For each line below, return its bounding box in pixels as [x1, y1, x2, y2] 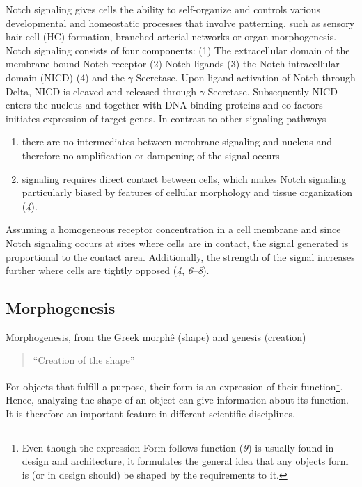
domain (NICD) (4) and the [6, 70, 125, 84]
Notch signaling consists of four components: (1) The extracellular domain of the [6, 42, 350, 57]
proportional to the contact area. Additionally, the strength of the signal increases [6, 249, 355, 264]
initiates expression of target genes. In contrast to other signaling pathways [6, 111, 326, 125]
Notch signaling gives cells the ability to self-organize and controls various [6, 2, 321, 16]
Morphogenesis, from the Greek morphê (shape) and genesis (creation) [6, 329, 306, 344]
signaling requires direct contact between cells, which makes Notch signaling [22, 171, 347, 186]
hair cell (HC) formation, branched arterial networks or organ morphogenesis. [6, 29, 337, 44]
